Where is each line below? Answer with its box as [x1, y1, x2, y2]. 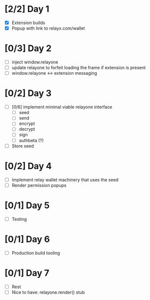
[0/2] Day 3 [4, 88, 52, 99]
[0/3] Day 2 [4, 43, 52, 54]
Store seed [11, 143, 34, 149]
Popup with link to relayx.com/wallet [11, 26, 85, 31]
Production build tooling [11, 250, 60, 256]
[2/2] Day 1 [4, 3, 50, 15]
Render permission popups [11, 182, 67, 188]
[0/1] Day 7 [4, 267, 50, 278]
